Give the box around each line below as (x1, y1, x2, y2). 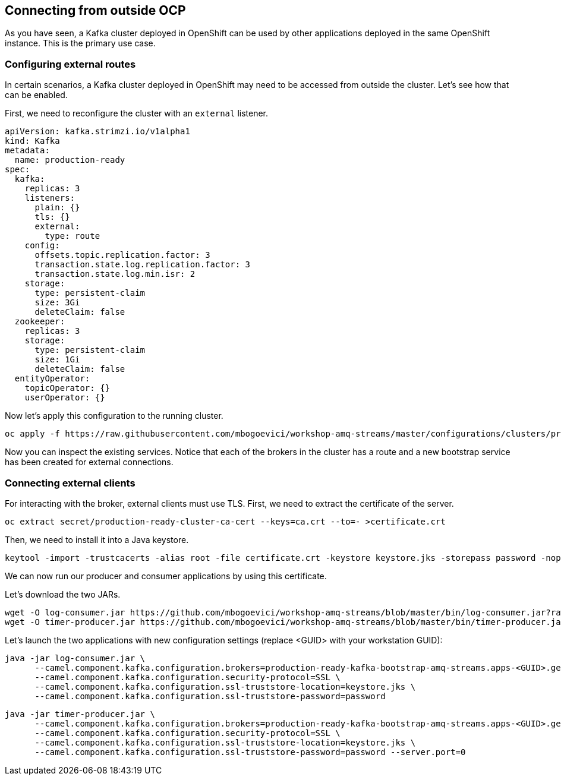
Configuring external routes (5, 58, 136, 70)
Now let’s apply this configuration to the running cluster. (5, 410, 223, 421)
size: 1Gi (34, 355, 80, 365)
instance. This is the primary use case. (5, 38, 156, 49)
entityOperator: (14, 374, 90, 384)
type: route (45, 231, 100, 241)
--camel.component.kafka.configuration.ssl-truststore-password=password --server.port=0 (34, 747, 466, 757)
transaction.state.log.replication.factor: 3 (34, 260, 251, 270)
